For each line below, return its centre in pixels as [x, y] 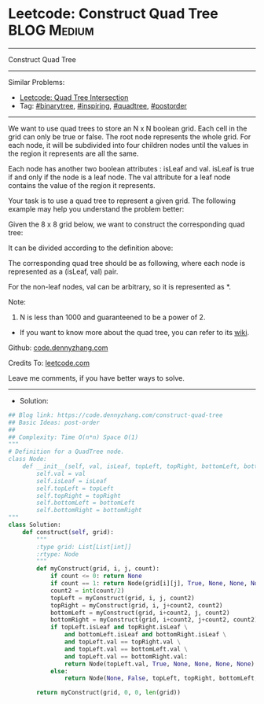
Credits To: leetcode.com [49, 363]
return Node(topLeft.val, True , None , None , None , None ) [159, 664]
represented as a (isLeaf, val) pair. [63, 271]
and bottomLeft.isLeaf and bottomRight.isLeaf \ [145, 635]
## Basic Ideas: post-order [54, 422]
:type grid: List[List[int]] [84, 547]
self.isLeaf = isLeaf [72, 481]
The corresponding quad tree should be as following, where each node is [127, 263]
